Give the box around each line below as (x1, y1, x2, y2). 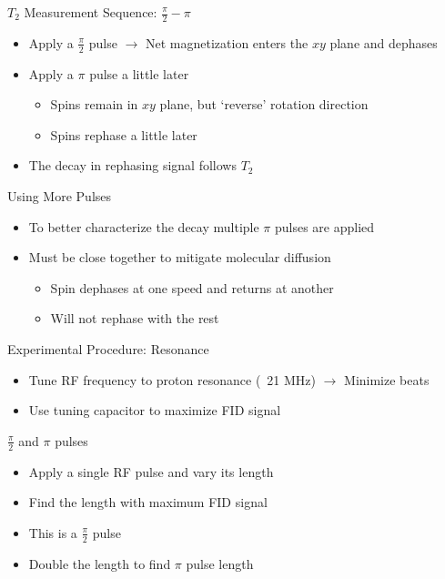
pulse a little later (89, 64, 189, 83)
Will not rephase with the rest (50, 309, 219, 328)
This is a (28, 523, 77, 542)
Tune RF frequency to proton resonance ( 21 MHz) (28, 370, 316, 389)
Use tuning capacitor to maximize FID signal (28, 401, 281, 420)
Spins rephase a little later (50, 125, 197, 144)
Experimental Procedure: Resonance (7, 340, 209, 358)
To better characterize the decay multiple (28, 217, 259, 236)
